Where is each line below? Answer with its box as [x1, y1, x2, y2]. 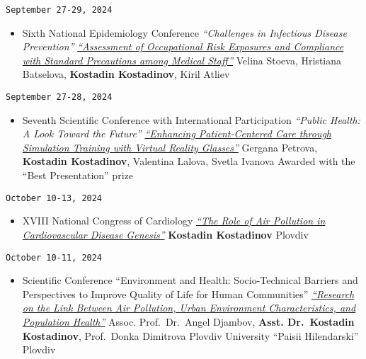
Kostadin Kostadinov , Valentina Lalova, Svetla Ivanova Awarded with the [22, 154, 355, 169]
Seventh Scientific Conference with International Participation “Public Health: [22, 112, 360, 127]
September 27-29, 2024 [6, 5, 113, 15]
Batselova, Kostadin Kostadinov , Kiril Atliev [22, 67, 230, 81]
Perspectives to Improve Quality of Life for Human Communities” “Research [22, 286, 355, 301]
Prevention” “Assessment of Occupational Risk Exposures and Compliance [22, 39, 344, 54]
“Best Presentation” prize [22, 168, 133, 183]
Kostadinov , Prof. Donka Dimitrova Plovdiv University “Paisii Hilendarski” [22, 328, 359, 343]
